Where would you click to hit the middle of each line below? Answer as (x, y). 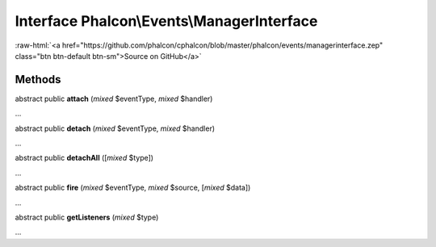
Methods (38, 80)
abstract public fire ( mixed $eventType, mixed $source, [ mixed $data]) (133, 188)
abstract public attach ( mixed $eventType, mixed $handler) (114, 98)
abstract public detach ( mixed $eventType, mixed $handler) (115, 128)
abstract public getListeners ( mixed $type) (87, 217)
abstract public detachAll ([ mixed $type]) (84, 158)
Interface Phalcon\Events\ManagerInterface (166, 21)
